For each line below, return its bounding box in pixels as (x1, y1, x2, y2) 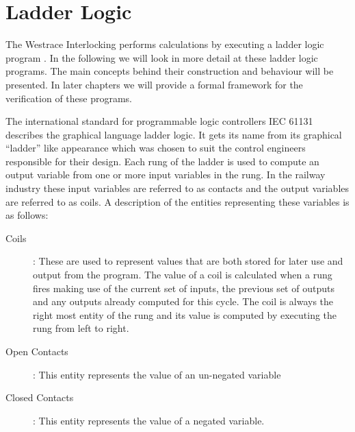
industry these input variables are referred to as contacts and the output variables (5, 181, 350, 195)
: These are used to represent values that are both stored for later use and (33, 254, 343, 268)
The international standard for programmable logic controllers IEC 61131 (5, 114, 313, 128)
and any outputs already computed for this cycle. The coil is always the (33, 294, 334, 309)
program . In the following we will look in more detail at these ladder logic (5, 50, 318, 64)
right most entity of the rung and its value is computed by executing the (33, 307, 337, 322)
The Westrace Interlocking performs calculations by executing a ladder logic (5, 37, 324, 51)
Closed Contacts (5, 390, 74, 405)
